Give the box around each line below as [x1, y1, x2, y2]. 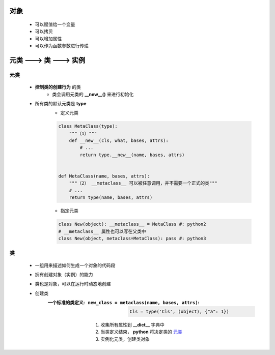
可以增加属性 [35, 36, 62, 42]
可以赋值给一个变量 [35, 21, 75, 27]
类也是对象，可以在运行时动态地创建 [35, 281, 111, 287]
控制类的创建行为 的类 [35, 84, 81, 90]
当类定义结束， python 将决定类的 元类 [100, 329, 183, 335]
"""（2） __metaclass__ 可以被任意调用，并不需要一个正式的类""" [69, 181, 217, 186]
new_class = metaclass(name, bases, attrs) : [88, 300, 200, 306]
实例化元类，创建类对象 [100, 336, 150, 342]
